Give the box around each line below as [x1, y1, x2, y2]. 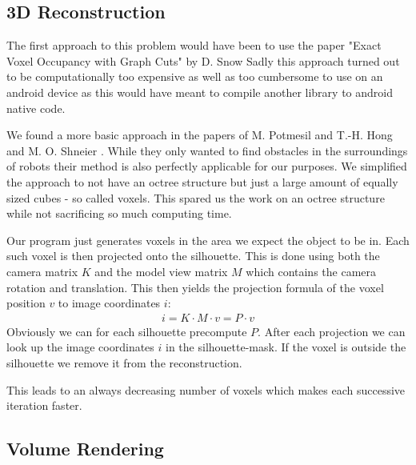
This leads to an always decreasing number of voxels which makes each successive [6, 381, 406, 398]
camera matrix [6, 263, 78, 279]
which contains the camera [246, 263, 377, 279]
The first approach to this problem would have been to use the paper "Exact [6, 37, 382, 54]
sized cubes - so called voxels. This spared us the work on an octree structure [6, 189, 385, 206]
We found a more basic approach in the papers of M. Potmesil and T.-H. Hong [6, 126, 393, 143]
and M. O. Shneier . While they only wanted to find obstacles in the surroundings [6, 142, 408, 158]
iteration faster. [6, 397, 82, 414]
